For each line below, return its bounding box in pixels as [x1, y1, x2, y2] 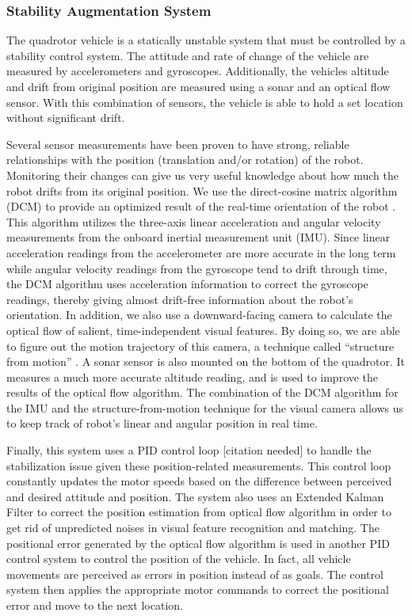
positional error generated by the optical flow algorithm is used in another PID [6, 534, 390, 551]
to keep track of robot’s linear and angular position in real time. [6, 415, 318, 432]
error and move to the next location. [6, 597, 183, 613]
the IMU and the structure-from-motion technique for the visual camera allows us [6, 399, 403, 416]
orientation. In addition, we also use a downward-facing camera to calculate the [6, 306, 392, 323]
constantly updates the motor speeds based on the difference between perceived [6, 473, 392, 489]
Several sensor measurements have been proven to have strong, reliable [6, 135, 349, 152]
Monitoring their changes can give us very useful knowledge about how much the [6, 166, 399, 183]
